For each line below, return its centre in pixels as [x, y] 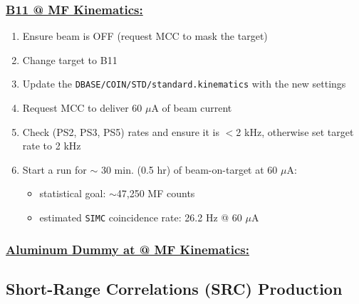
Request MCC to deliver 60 [82, 108]
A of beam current [192, 108]
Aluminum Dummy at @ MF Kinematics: [128, 249]
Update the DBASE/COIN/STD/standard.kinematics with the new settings [184, 84]
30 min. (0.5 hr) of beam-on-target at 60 [189, 169]
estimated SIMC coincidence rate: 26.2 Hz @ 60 [141, 217]
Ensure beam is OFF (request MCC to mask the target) [145, 36]
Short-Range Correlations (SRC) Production [174, 288]
